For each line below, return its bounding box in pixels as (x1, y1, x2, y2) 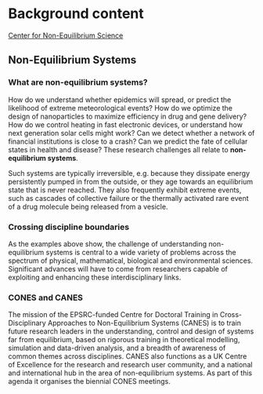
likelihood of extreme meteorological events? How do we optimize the (8, 103, 233, 112)
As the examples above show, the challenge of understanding (8, 239, 207, 248)
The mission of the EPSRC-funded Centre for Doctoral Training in (8, 310, 218, 319)
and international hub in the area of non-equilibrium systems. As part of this (8, 368, 253, 378)
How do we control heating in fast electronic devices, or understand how (8, 119, 243, 130)
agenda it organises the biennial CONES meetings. (8, 377, 171, 386)
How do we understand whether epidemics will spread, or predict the (8, 95, 232, 104)
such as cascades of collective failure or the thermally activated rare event (8, 193, 249, 202)
